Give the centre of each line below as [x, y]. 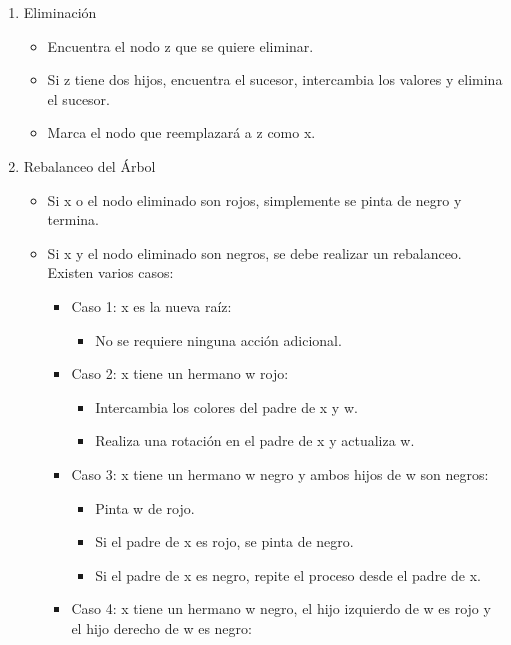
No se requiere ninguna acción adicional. [218, 339]
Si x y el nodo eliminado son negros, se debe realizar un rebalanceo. [254, 252]
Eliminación [60, 12]
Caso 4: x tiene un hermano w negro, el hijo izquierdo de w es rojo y [281, 608]
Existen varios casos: [110, 272]
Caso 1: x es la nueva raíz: [151, 305]
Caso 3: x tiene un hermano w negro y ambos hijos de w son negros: [280, 473]
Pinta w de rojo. [145, 507]
